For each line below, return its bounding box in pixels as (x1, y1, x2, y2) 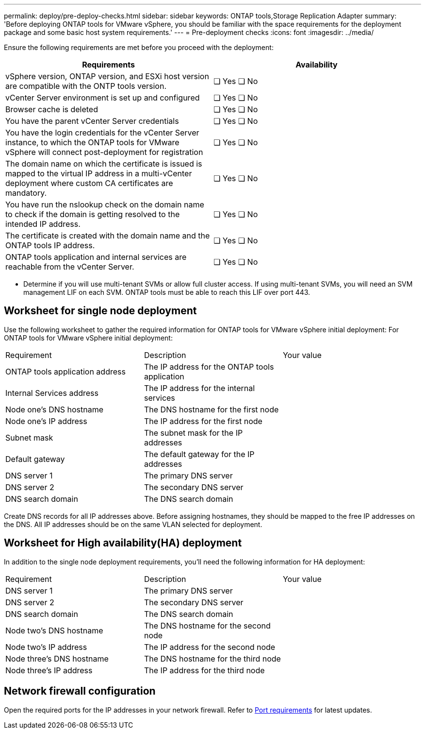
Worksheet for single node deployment (4, 305, 197, 317)
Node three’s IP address (5, 665, 93, 675)
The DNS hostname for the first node (144, 404, 279, 414)
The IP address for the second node (144, 642, 276, 652)
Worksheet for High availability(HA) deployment (4, 537, 242, 549)
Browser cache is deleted (5, 104, 98, 114)
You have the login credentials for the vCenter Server (5, 128, 199, 137)
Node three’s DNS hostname (5, 653, 109, 664)
